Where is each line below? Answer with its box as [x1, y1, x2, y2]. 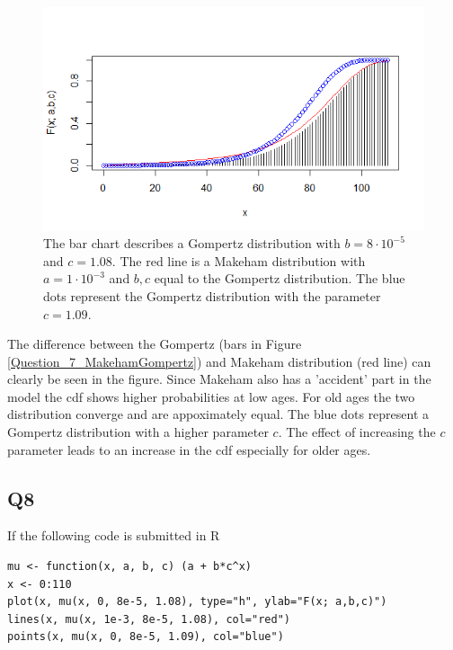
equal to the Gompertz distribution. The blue [154, 269, 405, 288]
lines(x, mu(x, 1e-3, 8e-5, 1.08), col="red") [7, 612, 290, 626]
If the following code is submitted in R [7, 526, 220, 545]
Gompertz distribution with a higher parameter [7, 423, 269, 441]
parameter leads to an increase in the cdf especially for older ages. [7, 440, 371, 459]
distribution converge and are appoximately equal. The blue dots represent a [7, 405, 430, 423]
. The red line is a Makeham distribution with [111, 251, 366, 270]
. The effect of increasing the [278, 423, 436, 441]
